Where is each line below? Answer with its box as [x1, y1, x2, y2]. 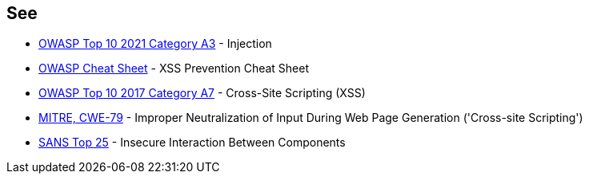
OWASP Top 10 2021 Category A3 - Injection [38, 37, 272, 51]
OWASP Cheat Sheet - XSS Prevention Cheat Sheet [38, 61, 310, 76]
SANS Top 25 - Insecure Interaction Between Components [38, 135, 346, 150]
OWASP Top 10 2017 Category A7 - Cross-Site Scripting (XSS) [38, 86, 366, 100]
